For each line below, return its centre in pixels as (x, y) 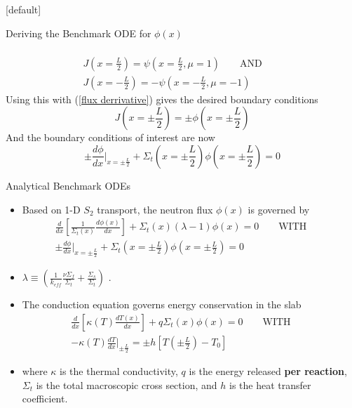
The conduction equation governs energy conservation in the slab (162, 304)
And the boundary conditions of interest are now (110, 137)
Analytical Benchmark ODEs (68, 185)
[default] (23, 9)
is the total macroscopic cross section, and (127, 384)
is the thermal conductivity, (119, 371)
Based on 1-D (51, 209)
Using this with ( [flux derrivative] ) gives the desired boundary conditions (162, 99)
